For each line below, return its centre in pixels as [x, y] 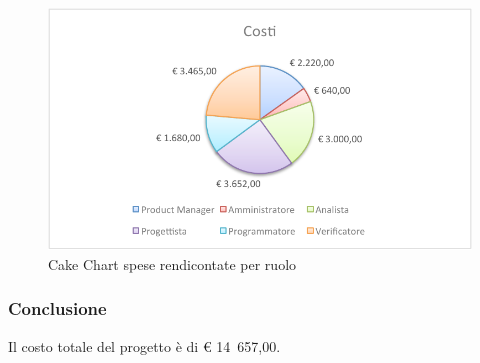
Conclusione [57, 308]
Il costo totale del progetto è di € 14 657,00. [144, 345]
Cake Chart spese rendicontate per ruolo [172, 263]
